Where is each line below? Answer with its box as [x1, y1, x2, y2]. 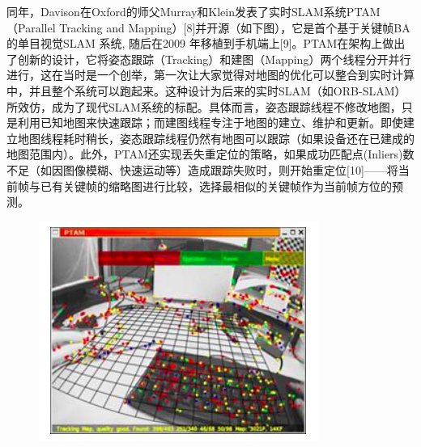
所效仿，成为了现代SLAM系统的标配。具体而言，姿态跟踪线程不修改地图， [6, 98, 402, 115]
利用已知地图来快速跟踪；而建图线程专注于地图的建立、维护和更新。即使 [17, 114, 403, 131]
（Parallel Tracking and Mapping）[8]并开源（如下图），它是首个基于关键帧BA [6, 19, 410, 36]
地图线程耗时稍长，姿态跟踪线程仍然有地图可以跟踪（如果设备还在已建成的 [17, 129, 415, 146]
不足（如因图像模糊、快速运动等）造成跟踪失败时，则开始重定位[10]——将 [6, 161, 398, 178]
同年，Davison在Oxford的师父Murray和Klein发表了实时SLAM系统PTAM [6, 3, 381, 19]
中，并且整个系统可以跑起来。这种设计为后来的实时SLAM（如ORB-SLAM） [6, 82, 406, 99]
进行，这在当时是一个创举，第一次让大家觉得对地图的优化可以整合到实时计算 [6, 66, 415, 83]
